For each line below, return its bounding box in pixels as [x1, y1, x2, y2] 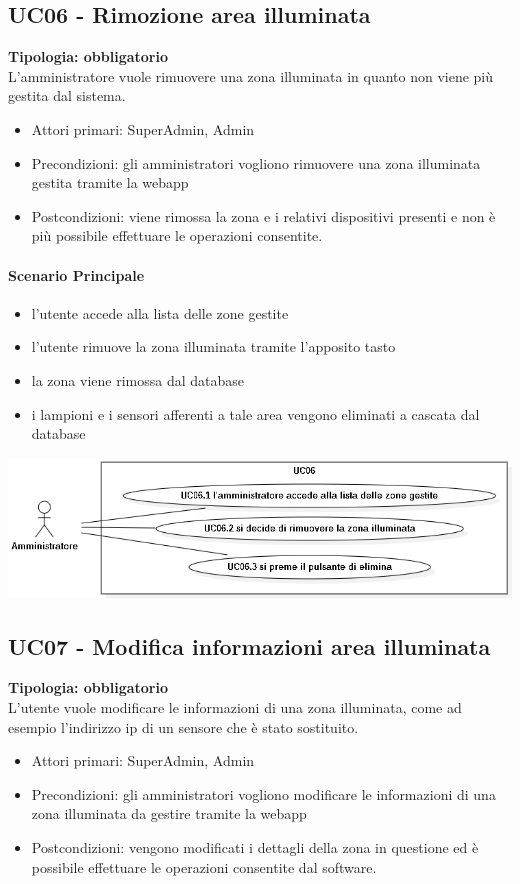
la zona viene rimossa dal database [31, 369, 244, 390]
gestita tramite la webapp [31, 172, 189, 193]
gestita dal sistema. [8, 85, 126, 106]
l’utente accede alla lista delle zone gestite [31, 302, 289, 323]
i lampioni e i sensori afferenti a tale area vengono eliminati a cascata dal [31, 403, 480, 424]
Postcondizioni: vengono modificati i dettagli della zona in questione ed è [31, 836, 479, 857]
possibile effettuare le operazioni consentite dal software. [31, 856, 377, 877]
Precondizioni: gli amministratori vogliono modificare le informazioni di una [31, 783, 496, 804]
